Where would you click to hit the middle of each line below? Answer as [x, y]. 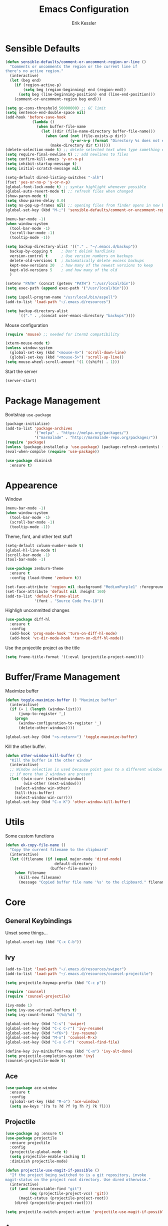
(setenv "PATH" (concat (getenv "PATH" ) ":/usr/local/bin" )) [70, 283]
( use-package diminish [29, 460]
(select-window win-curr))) [43, 797]
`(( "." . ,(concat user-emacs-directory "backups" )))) [77, 315]
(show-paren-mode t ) [27, 196]
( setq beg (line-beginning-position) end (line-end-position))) [87, 94]
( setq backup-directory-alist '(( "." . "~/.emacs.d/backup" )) [71, 247]
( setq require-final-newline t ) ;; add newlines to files [67, 154]
